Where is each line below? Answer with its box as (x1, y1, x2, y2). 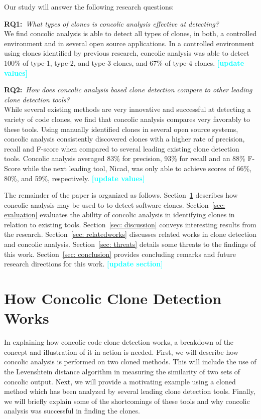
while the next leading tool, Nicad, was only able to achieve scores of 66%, (23, 163, 251, 173)
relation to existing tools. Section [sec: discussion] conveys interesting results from (4, 219, 256, 229)
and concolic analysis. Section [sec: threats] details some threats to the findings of (4, 239, 256, 249)
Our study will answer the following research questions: (4, 2, 174, 12)
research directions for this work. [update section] (4, 258, 163, 269)
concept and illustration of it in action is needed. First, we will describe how (4, 346, 238, 357)
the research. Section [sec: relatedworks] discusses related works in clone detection (4, 229, 256, 239)
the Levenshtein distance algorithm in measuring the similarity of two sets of (4, 366, 240, 376)
